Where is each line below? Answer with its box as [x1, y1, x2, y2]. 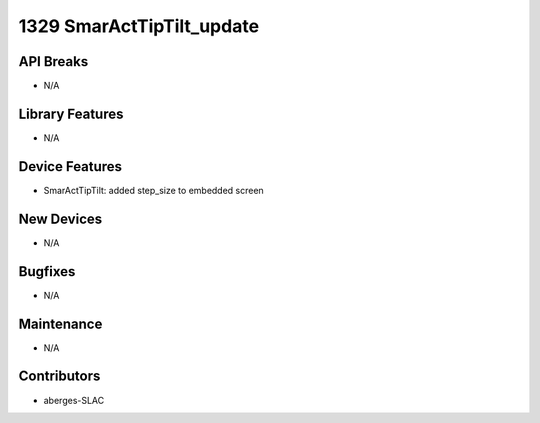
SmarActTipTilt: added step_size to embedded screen [43, 184, 264, 196]
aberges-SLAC [43, 394, 105, 406]
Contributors [18, 368, 101, 385]
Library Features [18, 105, 124, 122]
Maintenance [18, 315, 103, 332]
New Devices [18, 210, 103, 227]
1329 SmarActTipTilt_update [18, 15, 260, 37]
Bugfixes [18, 263, 76, 280]
